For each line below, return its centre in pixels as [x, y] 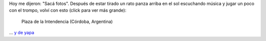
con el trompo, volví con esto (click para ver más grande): [68, 10]
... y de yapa [22, 33]
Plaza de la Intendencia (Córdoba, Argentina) [67, 21]
